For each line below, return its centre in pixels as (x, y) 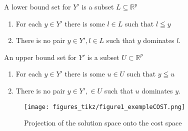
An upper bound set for (40, 57)
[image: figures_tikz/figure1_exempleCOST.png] (105, 107)
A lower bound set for (37, 6)
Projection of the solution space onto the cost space (103, 123)
